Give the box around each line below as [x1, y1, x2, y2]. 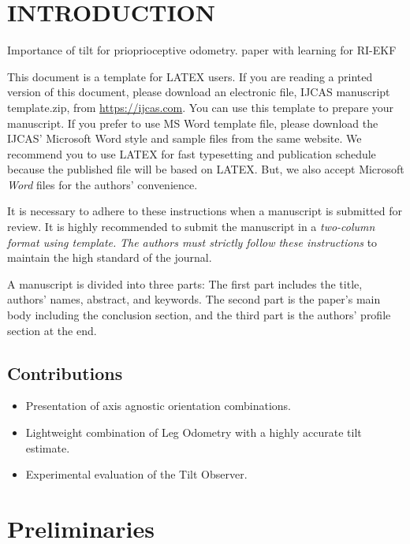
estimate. [25, 439, 70, 456]
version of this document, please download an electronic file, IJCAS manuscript [7, 84, 390, 100]
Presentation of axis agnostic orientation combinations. [25, 397, 292, 414]
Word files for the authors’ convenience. [7, 176, 198, 192]
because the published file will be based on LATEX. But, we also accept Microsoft [7, 161, 404, 177]
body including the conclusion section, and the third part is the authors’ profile [7, 307, 391, 323]
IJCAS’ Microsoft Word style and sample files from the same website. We [7, 130, 362, 147]
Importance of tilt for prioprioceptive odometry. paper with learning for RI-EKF [7, 42, 397, 58]
